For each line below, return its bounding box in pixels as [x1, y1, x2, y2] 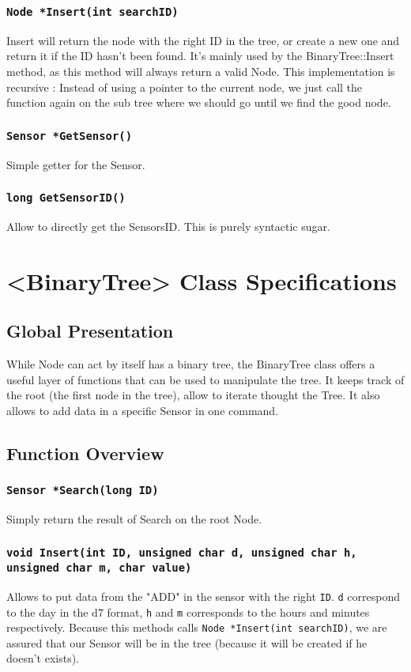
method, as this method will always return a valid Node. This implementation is [6, 62, 395, 79]
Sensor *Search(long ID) [6, 484, 159, 497]
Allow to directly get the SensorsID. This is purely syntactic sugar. [6, 217, 330, 234]
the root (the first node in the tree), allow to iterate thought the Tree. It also [6, 387, 380, 403]
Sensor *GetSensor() [6, 129, 133, 142]
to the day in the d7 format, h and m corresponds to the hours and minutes [6, 603, 370, 620]
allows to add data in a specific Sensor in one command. [6, 402, 279, 418]
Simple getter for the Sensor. [6, 156, 145, 172]
